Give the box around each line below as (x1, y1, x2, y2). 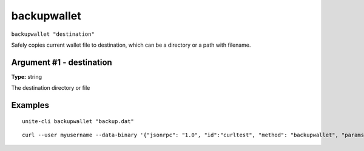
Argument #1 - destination (11, 57, 112, 67)
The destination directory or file (11, 84, 90, 92)
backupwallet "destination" (11, 30, 95, 38)
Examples (11, 100, 50, 110)
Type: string (11, 73, 42, 80)
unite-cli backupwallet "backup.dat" (22, 118, 135, 124)
